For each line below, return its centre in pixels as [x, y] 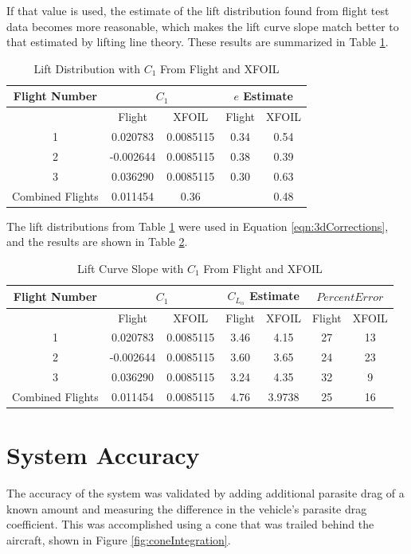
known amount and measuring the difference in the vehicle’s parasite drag [187, 508]
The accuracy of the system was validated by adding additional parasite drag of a [205, 493]
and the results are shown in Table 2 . [97, 242]
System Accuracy [103, 455]
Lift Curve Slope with [131, 268]
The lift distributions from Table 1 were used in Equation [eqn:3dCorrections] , [198, 226]
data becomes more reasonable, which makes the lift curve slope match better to [203, 26]
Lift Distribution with [87, 68]
